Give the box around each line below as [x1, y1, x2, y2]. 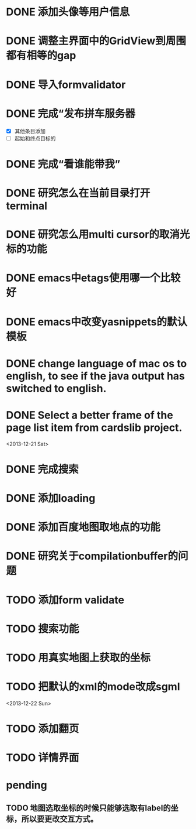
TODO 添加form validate [6, 593, 124, 607]
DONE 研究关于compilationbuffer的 [6, 550, 178, 563]
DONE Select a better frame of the [6, 408, 173, 422]
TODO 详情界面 [6, 751, 79, 765]
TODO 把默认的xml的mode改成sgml [6, 680, 180, 694]
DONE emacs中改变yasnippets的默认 [6, 315, 188, 328]
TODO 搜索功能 [6, 622, 79, 635]
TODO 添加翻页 [6, 722, 79, 735]
